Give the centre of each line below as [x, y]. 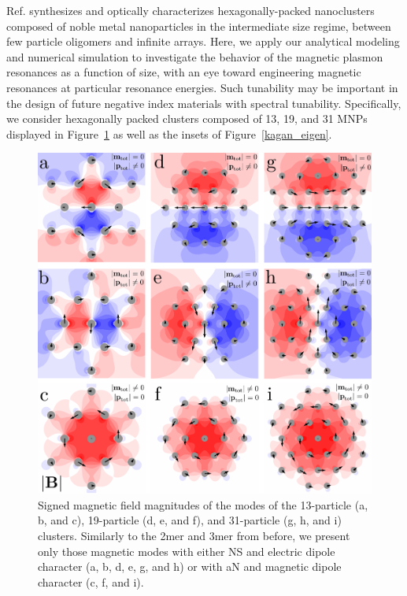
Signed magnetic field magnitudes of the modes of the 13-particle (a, [203, 504]
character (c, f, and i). [91, 581]
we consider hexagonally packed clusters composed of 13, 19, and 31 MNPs [187, 118]
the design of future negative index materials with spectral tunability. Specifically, [204, 103]
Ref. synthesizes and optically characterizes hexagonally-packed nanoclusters [191, 10]
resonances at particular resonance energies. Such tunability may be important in [202, 87]
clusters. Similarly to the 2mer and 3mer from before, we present [194, 535]
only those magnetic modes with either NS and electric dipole [187, 551]
